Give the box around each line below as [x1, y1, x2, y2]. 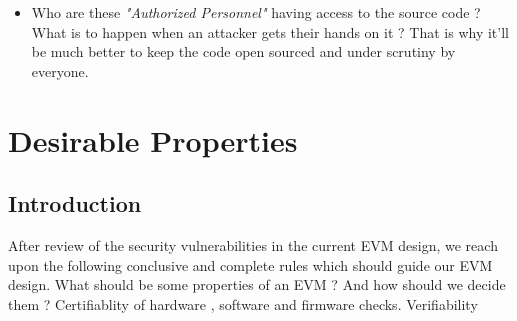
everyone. [31, 60, 89, 81]
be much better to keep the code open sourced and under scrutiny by [31, 41, 456, 62]
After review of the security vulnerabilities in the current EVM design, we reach [8, 234, 498, 255]
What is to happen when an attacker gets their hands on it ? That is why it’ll [31, 21, 509, 42]
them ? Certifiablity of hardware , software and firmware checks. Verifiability [8, 293, 478, 314]
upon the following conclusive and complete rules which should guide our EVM [8, 254, 493, 275]
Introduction [8, 188, 142, 219]
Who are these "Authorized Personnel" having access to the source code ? [31, 2, 481, 22]
